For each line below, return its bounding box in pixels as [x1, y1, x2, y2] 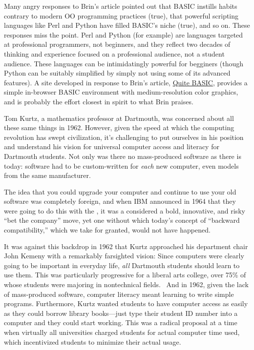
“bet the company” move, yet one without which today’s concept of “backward [4, 215, 240, 225]
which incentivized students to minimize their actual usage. [4, 336, 181, 347]
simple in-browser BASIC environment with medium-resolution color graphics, [4, 87, 238, 97]
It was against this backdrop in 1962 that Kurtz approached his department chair [4, 241, 248, 251]
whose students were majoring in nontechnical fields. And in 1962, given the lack [4, 279, 249, 290]
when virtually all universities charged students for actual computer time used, [4, 327, 240, 337]
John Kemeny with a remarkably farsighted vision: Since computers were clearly [4, 251, 244, 261]
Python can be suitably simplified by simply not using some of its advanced [4, 68, 231, 78]
